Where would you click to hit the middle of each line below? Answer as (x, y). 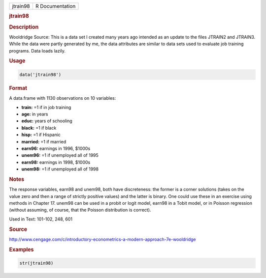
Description (24, 27)
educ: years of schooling (47, 121)
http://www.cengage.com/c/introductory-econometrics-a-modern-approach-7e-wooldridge (102, 239)
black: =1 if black (39, 128)
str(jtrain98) (36, 263)
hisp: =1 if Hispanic (41, 135)
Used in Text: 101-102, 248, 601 (41, 219)
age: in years (35, 114)
